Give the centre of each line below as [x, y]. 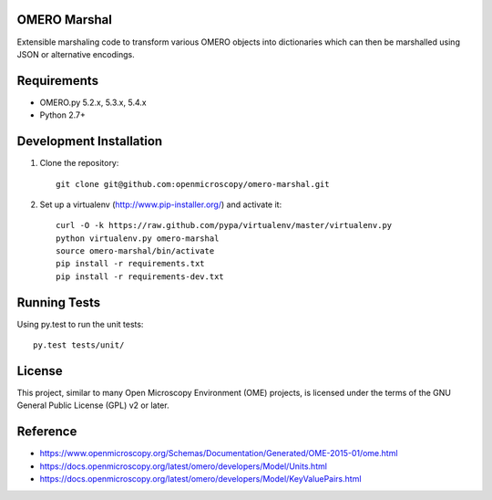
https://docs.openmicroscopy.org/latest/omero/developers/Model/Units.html [184, 466]
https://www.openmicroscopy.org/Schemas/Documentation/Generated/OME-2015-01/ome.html [219, 453]
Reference [47, 432]
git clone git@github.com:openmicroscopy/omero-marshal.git [193, 184]
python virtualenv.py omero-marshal [138, 238]
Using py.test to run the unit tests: [80, 324]
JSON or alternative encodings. [76, 54]
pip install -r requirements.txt [130, 264]
